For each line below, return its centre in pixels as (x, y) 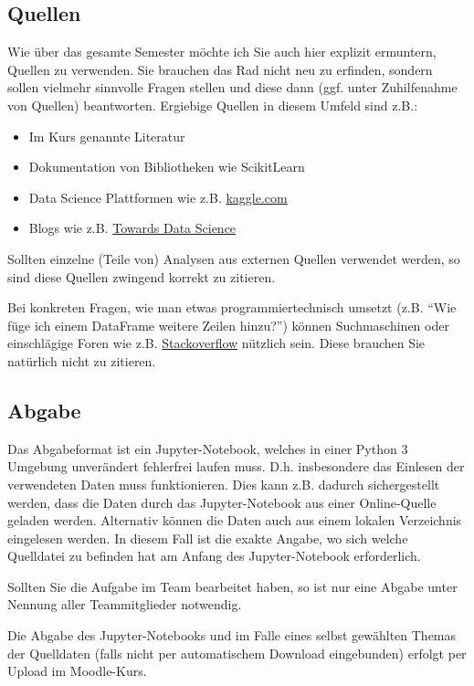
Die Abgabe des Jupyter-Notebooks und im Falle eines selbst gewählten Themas (232, 635)
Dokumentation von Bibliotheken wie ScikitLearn (167, 167)
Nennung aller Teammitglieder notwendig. (125, 604)
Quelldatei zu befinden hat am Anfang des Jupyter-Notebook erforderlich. (214, 556)
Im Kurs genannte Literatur (107, 136)
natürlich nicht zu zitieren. (82, 360)
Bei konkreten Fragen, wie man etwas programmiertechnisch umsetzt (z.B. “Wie (232, 307)
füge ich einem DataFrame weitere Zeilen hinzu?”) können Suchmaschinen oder (228, 325)
